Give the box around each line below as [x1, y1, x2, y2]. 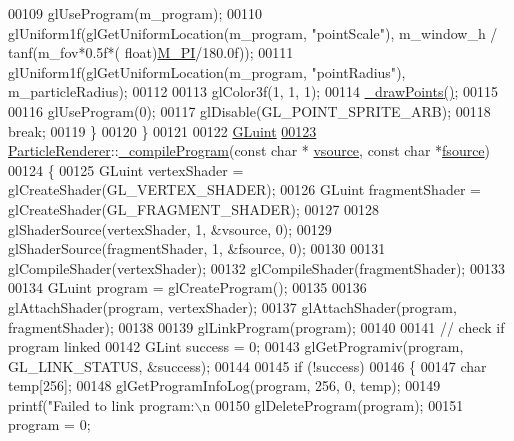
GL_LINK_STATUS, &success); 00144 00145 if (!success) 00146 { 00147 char [8, 355, 487, 376]
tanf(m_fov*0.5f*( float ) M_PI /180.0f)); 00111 [8, 42, 294, 63]
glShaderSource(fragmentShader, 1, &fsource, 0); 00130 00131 [8, 238, 386, 259]
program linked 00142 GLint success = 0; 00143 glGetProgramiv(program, [8, 336, 464, 357]
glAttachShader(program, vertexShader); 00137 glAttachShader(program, [8, 296, 457, 317]
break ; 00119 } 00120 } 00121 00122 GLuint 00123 [8, 120, 317, 141]
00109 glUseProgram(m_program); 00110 [8, 3, 262, 23]
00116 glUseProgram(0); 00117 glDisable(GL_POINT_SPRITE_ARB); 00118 [8, 100, 491, 121]
